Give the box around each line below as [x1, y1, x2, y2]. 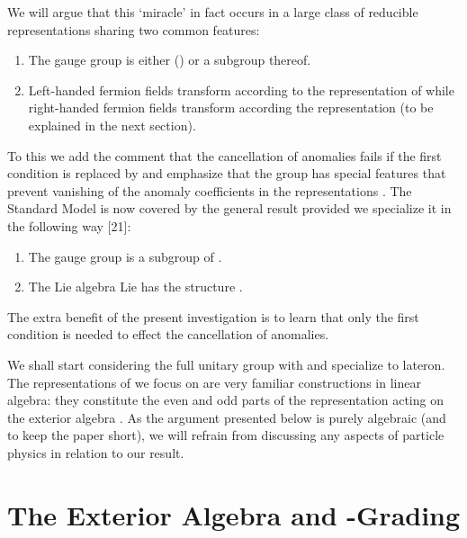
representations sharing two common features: [7, 20, 260, 39]
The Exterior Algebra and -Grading [7, 496, 461, 533]
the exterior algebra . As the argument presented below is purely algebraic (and [7, 408, 446, 426]
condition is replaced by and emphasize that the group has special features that [7, 164, 446, 183]
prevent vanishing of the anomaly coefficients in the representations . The [7, 181, 412, 200]
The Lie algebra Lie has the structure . [28, 277, 243, 296]
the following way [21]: [7, 216, 131, 235]
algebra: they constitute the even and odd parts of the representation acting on [7, 390, 444, 409]
